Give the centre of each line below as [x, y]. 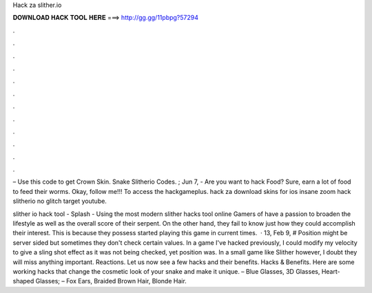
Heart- [331, 271]
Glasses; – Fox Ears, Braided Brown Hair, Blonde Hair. [111, 281]
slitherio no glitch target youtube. [60, 201]
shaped [23, 281]
